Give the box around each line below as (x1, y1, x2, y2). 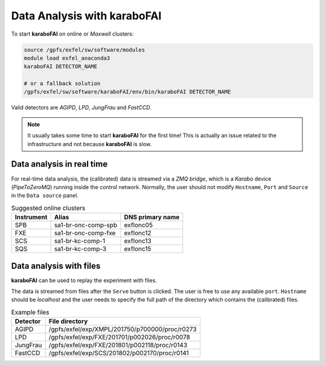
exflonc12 (124, 229, 152, 237)
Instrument (14, 213, 48, 222)
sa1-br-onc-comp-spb (54, 221, 118, 230)
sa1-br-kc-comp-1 (54, 237, 106, 245)
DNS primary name (124, 213, 180, 222)
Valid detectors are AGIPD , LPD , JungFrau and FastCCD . (11, 104, 152, 111)
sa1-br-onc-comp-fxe (54, 229, 116, 237)
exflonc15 (124, 245, 152, 253)
